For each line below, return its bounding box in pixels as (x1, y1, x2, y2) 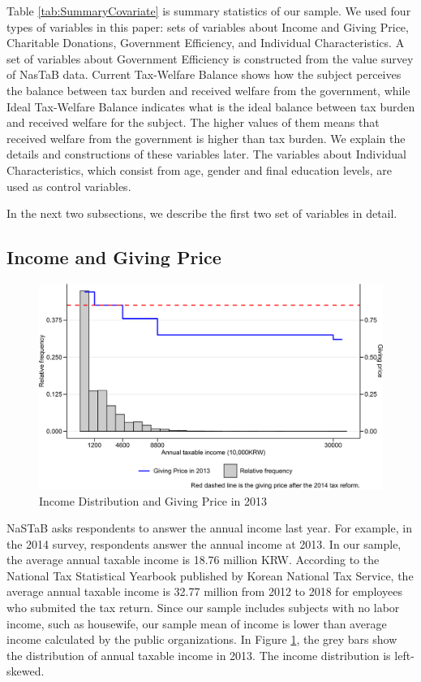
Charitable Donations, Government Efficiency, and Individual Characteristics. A (6, 34, 405, 51)
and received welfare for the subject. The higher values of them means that (6, 114, 380, 131)
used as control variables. (6, 177, 131, 194)
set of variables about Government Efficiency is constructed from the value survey (6, 50, 414, 67)
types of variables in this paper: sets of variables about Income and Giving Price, (6, 18, 409, 35)
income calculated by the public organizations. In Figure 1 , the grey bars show (6, 631, 397, 648)
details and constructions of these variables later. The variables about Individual (6, 146, 406, 163)
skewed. (6, 662, 45, 680)
